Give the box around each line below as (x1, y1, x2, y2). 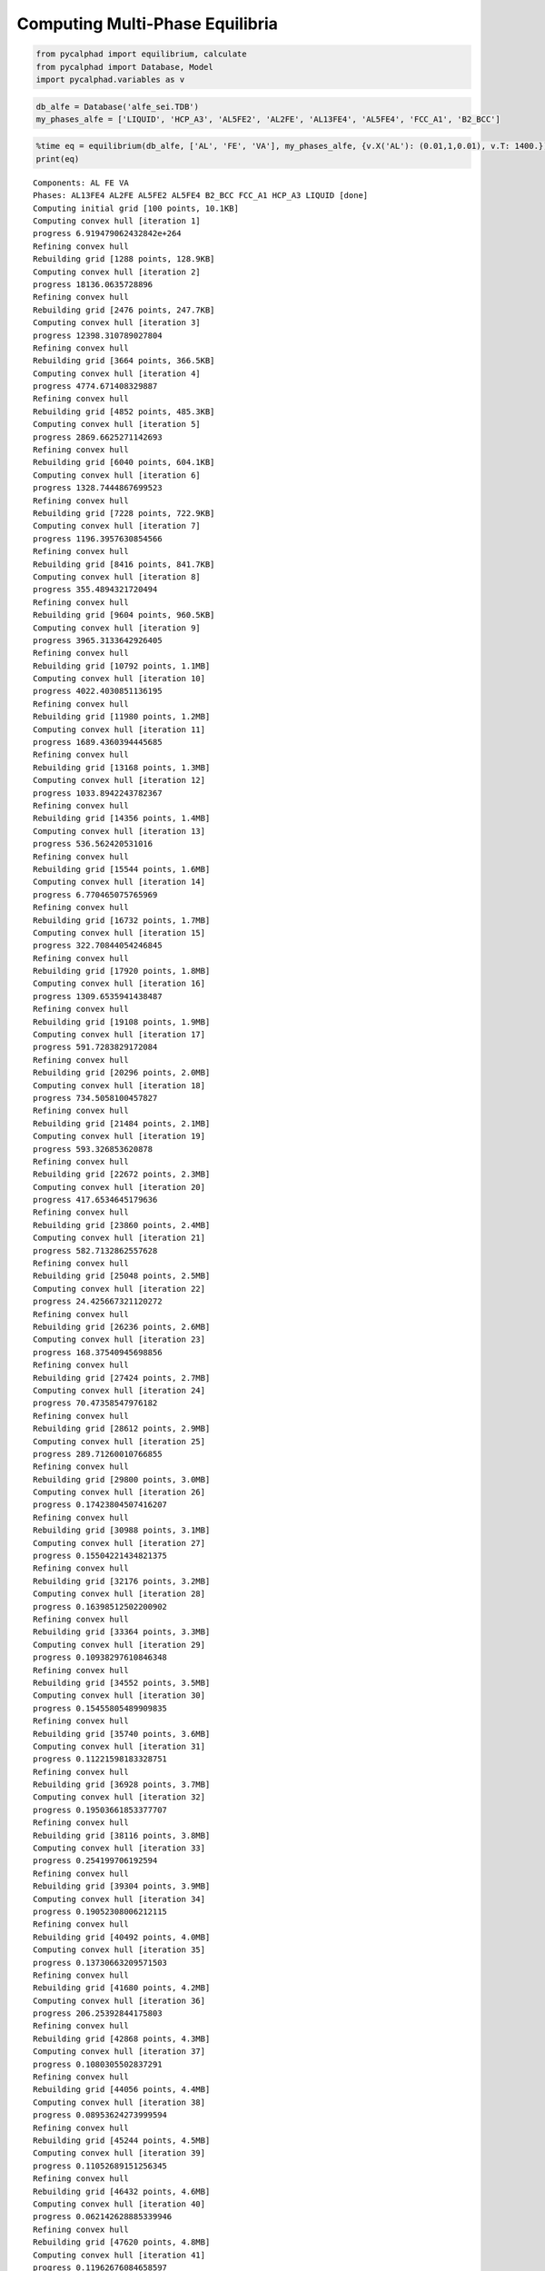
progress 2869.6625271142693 (33, 431, 163, 442)
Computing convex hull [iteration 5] (33, 419, 202, 430)
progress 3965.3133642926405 (33, 635, 163, 645)
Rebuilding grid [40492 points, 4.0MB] (33, 1931, 211, 1942)
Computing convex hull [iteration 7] (33, 521, 202, 531)
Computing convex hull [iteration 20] (33, 1182, 206, 1192)
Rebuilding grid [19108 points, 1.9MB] (33, 1016, 211, 1026)
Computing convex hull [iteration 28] (33, 1589, 206, 1599)
